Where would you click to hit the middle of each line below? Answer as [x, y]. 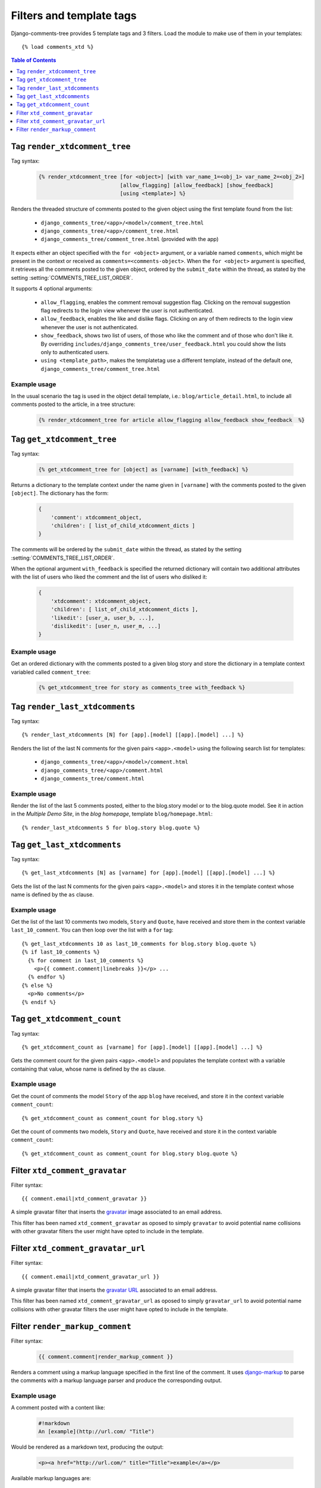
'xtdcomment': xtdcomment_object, [101, 601]
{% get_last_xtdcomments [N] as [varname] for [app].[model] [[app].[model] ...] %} [149, 873]
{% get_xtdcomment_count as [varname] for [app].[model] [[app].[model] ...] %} [142, 1047]
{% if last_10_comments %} [61, 952]
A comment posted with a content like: [58, 1408]
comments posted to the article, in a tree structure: [73, 404]
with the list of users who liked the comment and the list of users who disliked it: [109, 577]
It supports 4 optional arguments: [52, 289]
